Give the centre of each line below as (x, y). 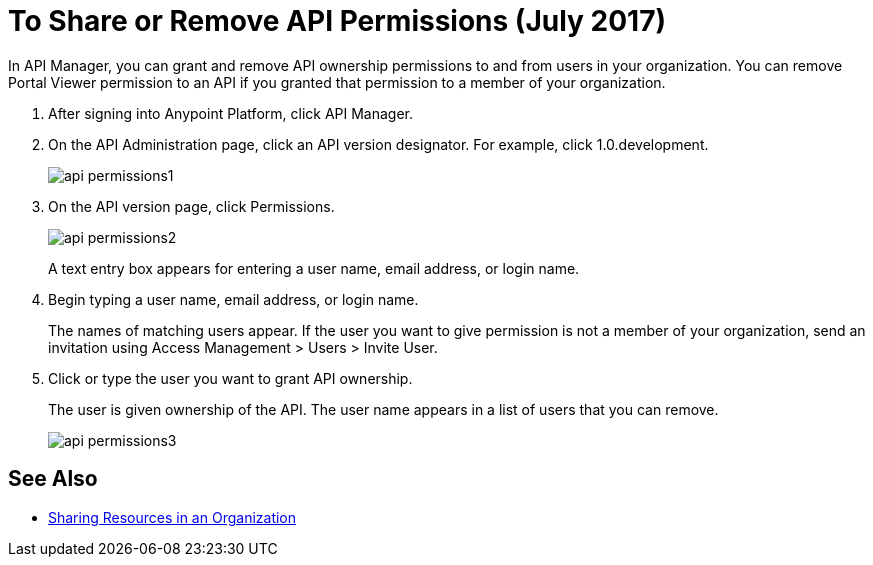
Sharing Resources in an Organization (172, 517)
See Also (53, 479)
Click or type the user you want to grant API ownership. (230, 378)
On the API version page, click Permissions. (191, 206)
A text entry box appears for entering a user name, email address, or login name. (314, 268)
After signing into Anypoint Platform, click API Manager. (231, 113)
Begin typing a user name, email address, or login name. (233, 299)
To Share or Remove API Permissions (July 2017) (337, 21)
